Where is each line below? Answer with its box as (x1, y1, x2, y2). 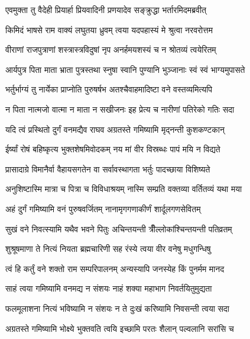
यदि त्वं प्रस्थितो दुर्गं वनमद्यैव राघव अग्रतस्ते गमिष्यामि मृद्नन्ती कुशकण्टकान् (5, 123, 225, 135)
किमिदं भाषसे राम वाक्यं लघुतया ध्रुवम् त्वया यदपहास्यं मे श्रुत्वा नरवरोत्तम (5, 23, 213, 36)
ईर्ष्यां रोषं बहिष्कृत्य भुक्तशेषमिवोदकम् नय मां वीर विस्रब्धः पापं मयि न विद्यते (5, 143, 220, 155)
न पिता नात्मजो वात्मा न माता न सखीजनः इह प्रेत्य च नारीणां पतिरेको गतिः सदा (5, 103, 235, 115)
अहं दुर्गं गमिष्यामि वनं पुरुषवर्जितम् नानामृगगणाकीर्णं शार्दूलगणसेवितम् (5, 202, 201, 215)
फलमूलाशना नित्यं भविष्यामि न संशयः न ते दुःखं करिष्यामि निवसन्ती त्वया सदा (5, 302, 230, 314)
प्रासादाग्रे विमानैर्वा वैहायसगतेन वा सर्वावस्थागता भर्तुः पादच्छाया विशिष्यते (5, 162, 210, 175)
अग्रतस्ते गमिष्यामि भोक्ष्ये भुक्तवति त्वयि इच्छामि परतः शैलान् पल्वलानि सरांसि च (5, 322, 234, 334)
